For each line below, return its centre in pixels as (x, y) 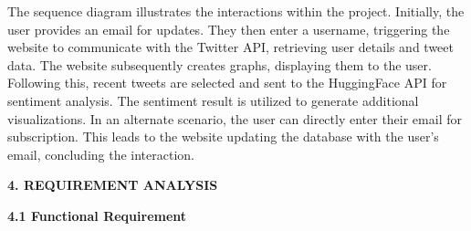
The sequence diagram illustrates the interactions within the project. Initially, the (236, 11)
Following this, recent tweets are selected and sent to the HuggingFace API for (227, 83)
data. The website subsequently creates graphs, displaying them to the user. (220, 64)
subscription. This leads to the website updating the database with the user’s (223, 136)
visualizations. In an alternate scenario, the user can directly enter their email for (235, 118)
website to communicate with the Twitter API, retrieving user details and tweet (230, 47)
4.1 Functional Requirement (97, 215)
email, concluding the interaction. (101, 154)
